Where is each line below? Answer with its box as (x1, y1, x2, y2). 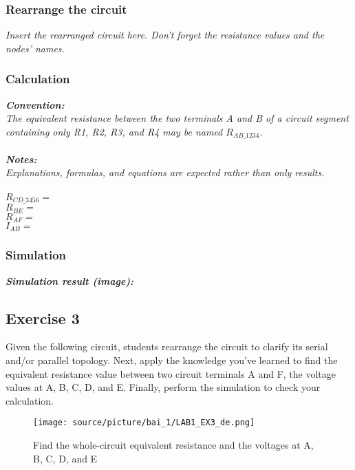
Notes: (6, 151, 37, 166)
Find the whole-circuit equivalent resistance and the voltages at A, (33, 438, 314, 452)
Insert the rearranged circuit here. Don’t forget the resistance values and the (6, 28, 325, 42)
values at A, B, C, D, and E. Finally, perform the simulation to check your (6, 380, 321, 394)
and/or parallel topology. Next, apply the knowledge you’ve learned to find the (6, 353, 338, 367)
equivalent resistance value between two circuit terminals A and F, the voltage (6, 366, 336, 381)
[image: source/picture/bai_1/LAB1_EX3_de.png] (33, 418, 255, 428)
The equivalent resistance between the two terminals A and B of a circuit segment (6, 111, 349, 125)
